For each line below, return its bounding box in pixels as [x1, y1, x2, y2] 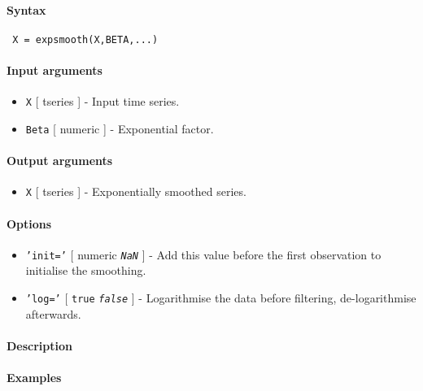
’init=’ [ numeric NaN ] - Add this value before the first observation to [25, 245, 382, 263]
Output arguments [7, 152, 113, 169]
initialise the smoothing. [25, 262, 146, 279]
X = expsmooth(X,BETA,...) [12, 33, 159, 46]
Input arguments [7, 62, 102, 79]
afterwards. [25, 305, 81, 322]
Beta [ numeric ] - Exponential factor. [25, 119, 214, 137]
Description [7, 337, 73, 354]
